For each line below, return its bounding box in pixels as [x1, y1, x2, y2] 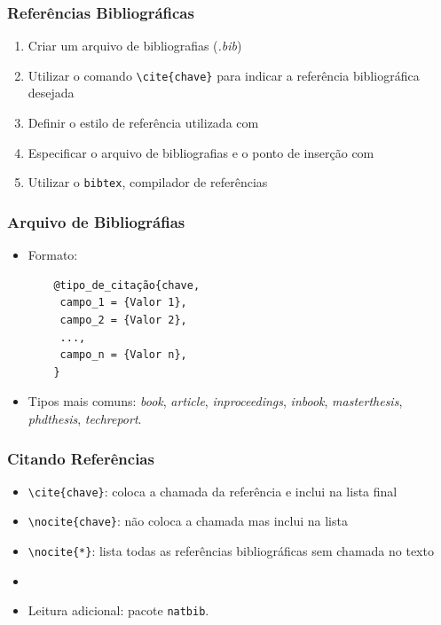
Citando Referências [7, 447, 154, 469]
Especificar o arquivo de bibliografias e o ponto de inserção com [28, 143, 374, 161]
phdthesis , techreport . [28, 410, 142, 427]
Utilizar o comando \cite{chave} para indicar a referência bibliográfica [28, 66, 420, 84]
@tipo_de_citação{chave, [53, 278, 201, 292]
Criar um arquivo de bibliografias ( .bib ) [28, 36, 242, 55]
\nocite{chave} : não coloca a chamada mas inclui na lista [28, 512, 348, 530]
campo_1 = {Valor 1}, [59, 296, 187, 309]
